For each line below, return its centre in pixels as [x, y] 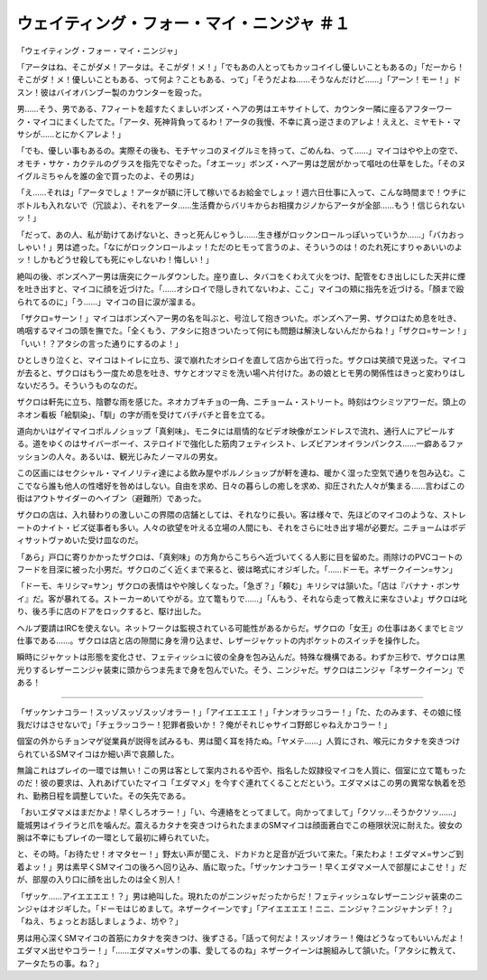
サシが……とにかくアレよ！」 [71, 134]
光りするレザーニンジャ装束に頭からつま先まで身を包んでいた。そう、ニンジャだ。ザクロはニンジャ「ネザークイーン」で [241, 669]
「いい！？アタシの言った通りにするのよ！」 [100, 343]
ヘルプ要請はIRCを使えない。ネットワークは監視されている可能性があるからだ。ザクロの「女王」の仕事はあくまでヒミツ [240, 628]
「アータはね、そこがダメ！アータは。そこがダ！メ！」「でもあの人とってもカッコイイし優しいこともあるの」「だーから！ [241, 67]
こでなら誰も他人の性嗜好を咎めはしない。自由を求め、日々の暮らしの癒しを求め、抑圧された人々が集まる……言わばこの [241, 485]
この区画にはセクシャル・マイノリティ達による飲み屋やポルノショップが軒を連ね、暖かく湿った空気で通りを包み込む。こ [241, 473]
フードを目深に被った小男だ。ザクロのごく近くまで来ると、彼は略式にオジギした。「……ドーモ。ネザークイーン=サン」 [237, 569]
